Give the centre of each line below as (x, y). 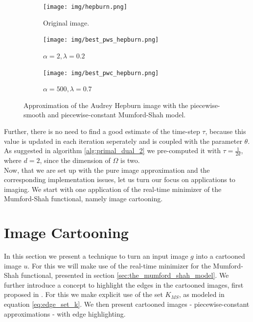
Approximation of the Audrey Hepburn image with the (106, 105)
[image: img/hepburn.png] (85, 7)
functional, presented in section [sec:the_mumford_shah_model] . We (125, 275)
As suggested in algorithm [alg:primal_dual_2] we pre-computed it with (112, 150)
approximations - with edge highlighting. (65, 313)
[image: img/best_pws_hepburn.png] (101, 40)
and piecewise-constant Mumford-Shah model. (117, 115)
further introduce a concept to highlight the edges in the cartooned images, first (124, 284)
